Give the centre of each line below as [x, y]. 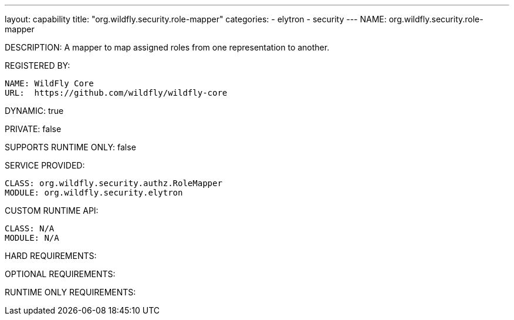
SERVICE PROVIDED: [45, 165]
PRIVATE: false [33, 129]
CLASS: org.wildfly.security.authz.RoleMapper [114, 183]
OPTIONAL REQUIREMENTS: [60, 274]
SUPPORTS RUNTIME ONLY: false [70, 147]
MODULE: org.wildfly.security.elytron [94, 193]
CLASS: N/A [30, 228]
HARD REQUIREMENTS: [51, 256]
